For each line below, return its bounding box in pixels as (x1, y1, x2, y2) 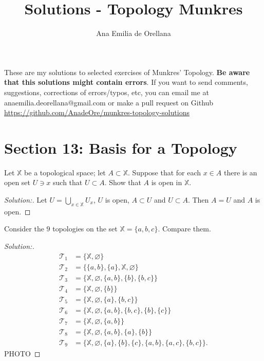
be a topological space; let (24, 167, 106, 177)
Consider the (4, 223, 44, 234)
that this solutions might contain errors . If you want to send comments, (4, 77, 248, 87)
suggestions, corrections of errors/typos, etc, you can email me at (4, 86, 209, 97)
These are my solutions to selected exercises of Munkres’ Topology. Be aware (4, 66, 250, 77)
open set (4, 177, 31, 188)
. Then (187, 194, 209, 205)
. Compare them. (158, 223, 211, 234)
